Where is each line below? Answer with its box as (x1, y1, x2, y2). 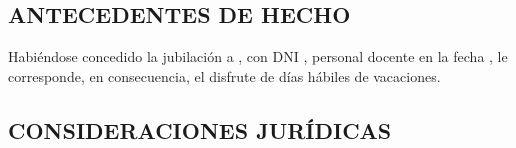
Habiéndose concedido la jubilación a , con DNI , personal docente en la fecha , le (8, 46, 508, 67)
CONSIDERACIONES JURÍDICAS (8, 114, 392, 145)
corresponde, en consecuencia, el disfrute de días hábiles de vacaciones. (8, 65, 441, 86)
